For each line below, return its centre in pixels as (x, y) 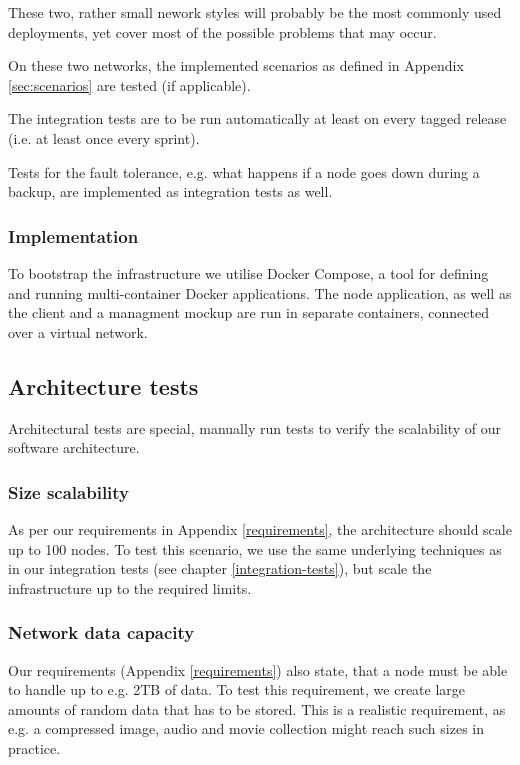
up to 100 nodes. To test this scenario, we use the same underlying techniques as (255, 548)
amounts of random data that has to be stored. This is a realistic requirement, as (257, 708)
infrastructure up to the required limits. (130, 587)
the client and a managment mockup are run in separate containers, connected (248, 312)
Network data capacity (101, 632)
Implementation (73, 235)
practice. (34, 747)
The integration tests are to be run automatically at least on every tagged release (257, 118)
